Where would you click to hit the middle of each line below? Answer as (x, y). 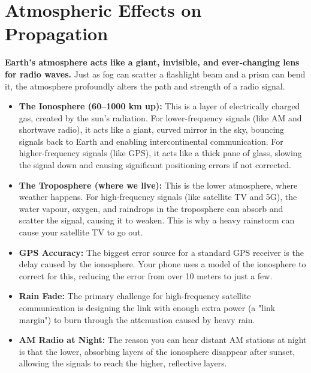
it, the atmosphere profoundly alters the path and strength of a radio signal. (145, 86)
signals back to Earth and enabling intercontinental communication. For (151, 141)
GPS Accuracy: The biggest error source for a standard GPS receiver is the (161, 252)
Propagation (57, 33)
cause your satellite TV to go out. (81, 232)
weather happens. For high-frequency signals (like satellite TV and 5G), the (158, 197)
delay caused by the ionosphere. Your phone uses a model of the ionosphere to (162, 264)
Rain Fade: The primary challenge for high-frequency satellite (135, 296)
